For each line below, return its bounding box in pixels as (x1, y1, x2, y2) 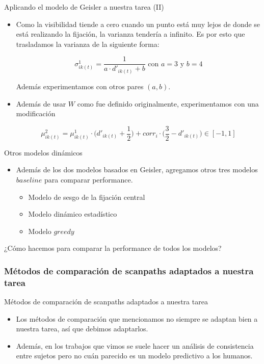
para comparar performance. (44, 174, 133, 185)
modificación (16, 108, 56, 119)
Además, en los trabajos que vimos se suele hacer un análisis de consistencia (16, 340, 254, 351)
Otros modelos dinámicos (4, 147, 83, 158)
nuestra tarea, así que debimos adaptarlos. (16, 323, 148, 334)
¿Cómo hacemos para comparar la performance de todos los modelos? (4, 243, 222, 253)
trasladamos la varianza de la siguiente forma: (16, 38, 160, 49)
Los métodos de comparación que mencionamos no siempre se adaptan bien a (16, 313, 258, 324)
